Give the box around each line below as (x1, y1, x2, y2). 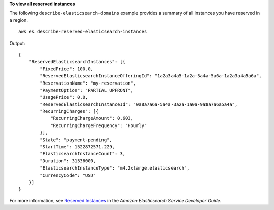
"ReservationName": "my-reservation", (40, 80, 136, 86)
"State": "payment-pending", (40, 137, 113, 143)
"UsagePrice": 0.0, (40, 94, 88, 100)
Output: (9, 40, 25, 46)
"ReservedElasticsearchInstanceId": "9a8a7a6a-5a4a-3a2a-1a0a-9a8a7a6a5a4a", (40, 101, 238, 107)
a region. (9, 17, 28, 23)
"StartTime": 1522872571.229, (40, 144, 115, 150)
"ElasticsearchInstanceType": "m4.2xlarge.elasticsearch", (40, 165, 190, 171)
